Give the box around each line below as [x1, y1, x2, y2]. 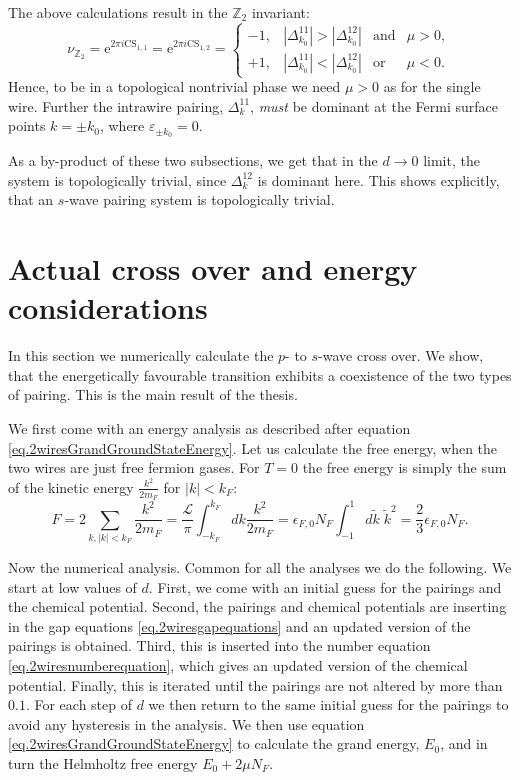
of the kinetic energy [8, 476, 134, 497]
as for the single [383, 76, 481, 97]
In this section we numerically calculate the [8, 345, 274, 366]
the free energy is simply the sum [302, 457, 507, 478]
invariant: [251, 2, 310, 22]
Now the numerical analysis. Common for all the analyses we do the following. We [8, 557, 512, 577]
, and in [440, 733, 488, 754]
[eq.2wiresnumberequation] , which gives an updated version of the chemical [8, 654, 468, 675]
